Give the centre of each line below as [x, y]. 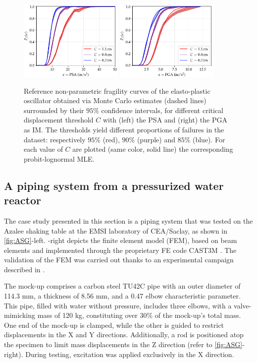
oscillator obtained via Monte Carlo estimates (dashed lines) [115, 100]
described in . [25, 269]
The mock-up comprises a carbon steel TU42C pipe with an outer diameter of [122, 286]
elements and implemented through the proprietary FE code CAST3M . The [120, 250]
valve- [243, 305]
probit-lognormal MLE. [59, 158]
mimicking [20, 315]
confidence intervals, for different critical [162, 110]
